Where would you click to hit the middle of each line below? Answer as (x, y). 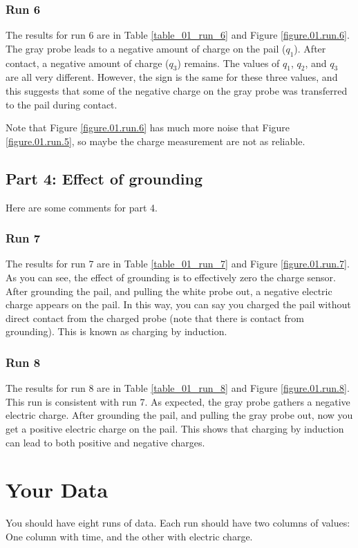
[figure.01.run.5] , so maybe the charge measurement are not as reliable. (156, 141)
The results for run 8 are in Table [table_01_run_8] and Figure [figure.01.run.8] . (178, 388)
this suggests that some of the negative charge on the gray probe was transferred (177, 91)
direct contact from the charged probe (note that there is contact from (155, 318)
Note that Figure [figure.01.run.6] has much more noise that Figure (148, 127)
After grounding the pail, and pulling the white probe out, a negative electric (169, 291)
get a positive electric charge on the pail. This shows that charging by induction (175, 428)
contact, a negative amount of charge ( (87, 63)
